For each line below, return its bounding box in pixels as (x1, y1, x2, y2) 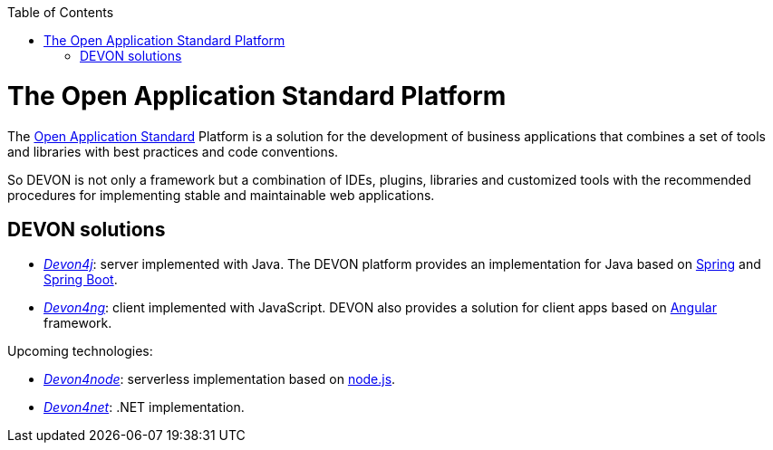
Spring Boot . (43, 272, 118, 288)
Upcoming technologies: (7, 343, 153, 359)
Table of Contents (7, 5, 114, 20)
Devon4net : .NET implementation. (43, 399, 245, 416)
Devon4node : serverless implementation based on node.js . (43, 371, 396, 388)
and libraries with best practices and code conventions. (7, 143, 339, 159)
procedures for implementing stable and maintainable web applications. (7, 187, 435, 203)
